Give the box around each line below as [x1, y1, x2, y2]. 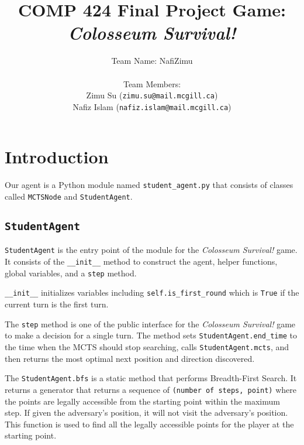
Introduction [5, 145, 109, 169]
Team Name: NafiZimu [111, 54, 193, 67]
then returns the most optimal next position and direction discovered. [5, 352, 255, 364]
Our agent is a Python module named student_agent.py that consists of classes [5, 179, 293, 191]
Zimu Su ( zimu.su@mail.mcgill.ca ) [86, 89, 218, 101]
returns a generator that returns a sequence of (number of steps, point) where [5, 383, 296, 395]
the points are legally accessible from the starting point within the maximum [5, 395, 280, 407]
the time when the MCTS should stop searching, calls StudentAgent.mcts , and [5, 340, 289, 352]
